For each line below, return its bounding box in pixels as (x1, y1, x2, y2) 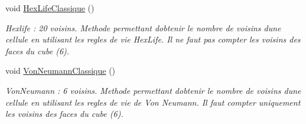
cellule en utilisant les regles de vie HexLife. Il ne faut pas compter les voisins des (5, 33, 301, 45)
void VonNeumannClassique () (5, 64, 116, 77)
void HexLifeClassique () (5, 2, 95, 14)
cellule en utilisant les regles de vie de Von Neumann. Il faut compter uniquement (5, 96, 301, 108)
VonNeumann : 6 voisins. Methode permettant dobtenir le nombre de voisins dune (5, 84, 301, 96)
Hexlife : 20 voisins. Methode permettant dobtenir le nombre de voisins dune (5, 21, 281, 34)
